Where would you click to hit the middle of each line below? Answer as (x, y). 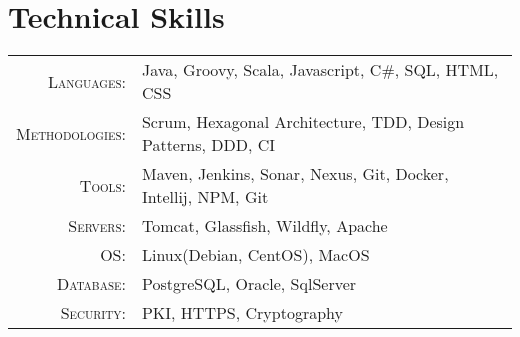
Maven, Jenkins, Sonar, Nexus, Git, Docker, (295, 174)
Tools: (102, 185)
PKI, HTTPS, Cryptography (242, 313)
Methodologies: (71, 133)
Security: (93, 313)
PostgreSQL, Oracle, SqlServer (249, 284)
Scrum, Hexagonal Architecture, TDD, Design (303, 122)
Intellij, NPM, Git (205, 197)
